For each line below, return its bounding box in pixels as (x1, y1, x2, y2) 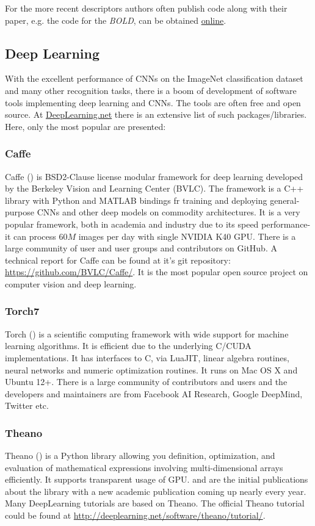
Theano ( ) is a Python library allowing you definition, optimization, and (5, 449, 275, 462)
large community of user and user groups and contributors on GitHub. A (5, 242, 277, 254)
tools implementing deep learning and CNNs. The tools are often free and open (5, 96, 301, 109)
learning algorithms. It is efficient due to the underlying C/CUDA (5, 339, 252, 352)
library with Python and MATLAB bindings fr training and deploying (5, 193, 267, 206)
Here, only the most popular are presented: (5, 120, 166, 132)
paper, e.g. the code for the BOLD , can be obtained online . (5, 13, 226, 26)
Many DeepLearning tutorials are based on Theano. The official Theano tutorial (5, 497, 305, 510)
